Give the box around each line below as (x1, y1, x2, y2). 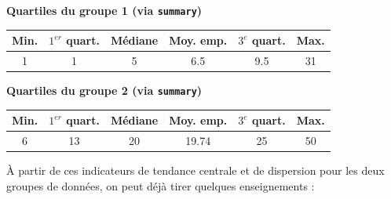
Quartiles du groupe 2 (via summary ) (6, 82, 203, 99)
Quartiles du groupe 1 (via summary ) (6, 2, 203, 18)
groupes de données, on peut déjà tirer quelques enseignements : (6, 177, 315, 194)
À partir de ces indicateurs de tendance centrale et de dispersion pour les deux (6, 162, 385, 179)
